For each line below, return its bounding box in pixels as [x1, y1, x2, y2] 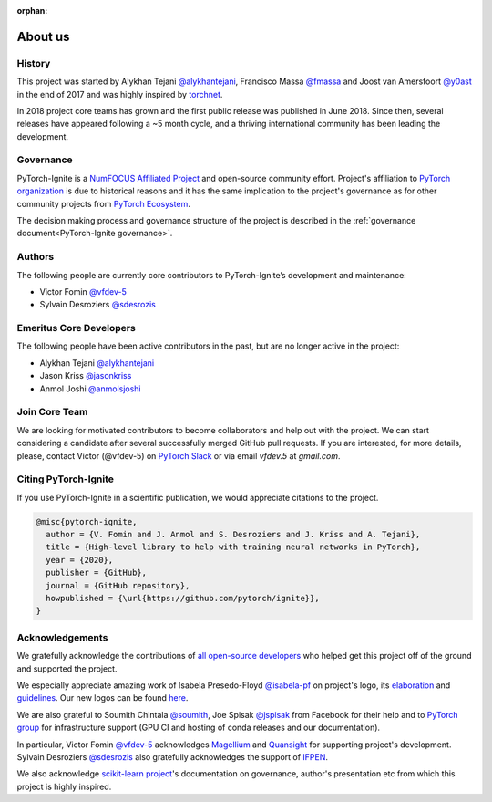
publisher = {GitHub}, [46, 568, 148, 578]
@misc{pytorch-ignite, [36, 516, 138, 526]
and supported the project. [16, 662, 118, 674]
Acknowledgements [16, 630, 108, 643]
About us [16, 28, 70, 45]
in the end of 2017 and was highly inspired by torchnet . [16, 89, 223, 99]
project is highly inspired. [16, 781, 112, 792]
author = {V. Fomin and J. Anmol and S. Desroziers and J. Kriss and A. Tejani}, [46, 529, 421, 540]
